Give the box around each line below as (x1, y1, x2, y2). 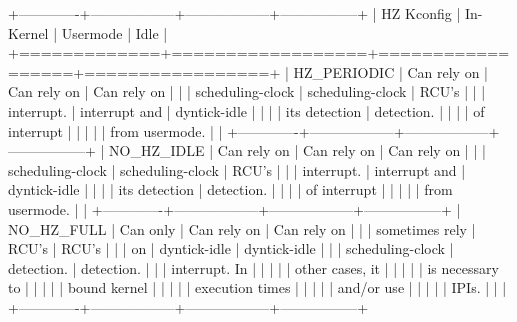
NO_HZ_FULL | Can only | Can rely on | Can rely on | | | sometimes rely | (8, 218, 476, 239)
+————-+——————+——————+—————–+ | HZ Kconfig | (8, 3, 461, 23)
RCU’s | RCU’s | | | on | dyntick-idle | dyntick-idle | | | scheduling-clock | (8, 238, 454, 259)
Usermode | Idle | (61, 22, 168, 43)
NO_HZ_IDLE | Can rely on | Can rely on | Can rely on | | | (109, 140, 486, 161)
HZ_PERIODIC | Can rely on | (293, 61, 489, 82)
